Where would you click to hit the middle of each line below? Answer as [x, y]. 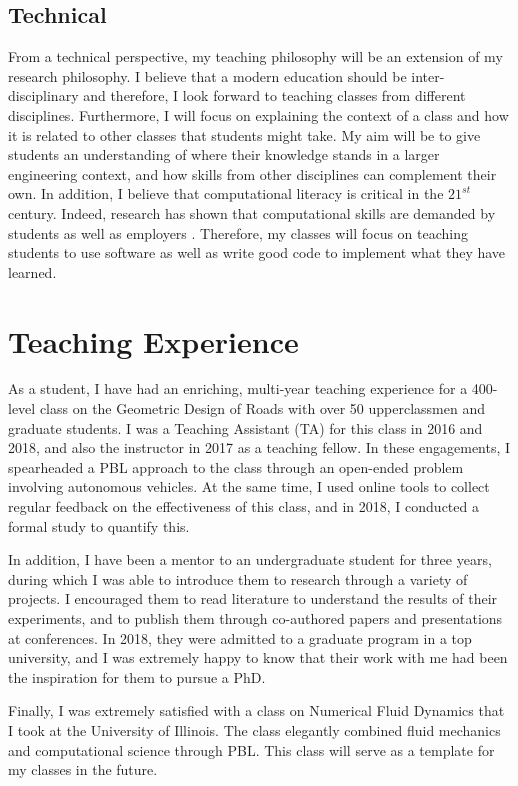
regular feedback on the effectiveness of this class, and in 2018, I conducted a [243, 506]
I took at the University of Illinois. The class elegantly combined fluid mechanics [254, 729]
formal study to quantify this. [99, 525]
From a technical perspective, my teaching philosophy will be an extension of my [255, 56]
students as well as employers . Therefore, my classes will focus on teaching [238, 232]
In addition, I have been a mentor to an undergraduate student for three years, [250, 559]
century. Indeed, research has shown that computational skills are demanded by [252, 212]
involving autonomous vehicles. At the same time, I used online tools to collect [249, 486]
